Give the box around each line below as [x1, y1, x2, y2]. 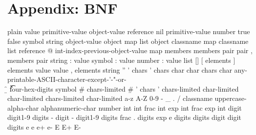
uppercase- [214, 93, 247, 103]
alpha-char [7, 102, 39, 113]
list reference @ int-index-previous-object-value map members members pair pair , [7, 45, 253, 56]
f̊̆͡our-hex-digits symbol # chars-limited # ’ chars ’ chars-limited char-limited [9, 83, 239, 94]
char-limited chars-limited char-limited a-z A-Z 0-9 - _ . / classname [7, 93, 213, 103]
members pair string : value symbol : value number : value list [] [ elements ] [7, 55, 235, 65]
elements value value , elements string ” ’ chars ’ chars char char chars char [7, 64, 232, 75]
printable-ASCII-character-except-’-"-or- [7, 74, 127, 84]
